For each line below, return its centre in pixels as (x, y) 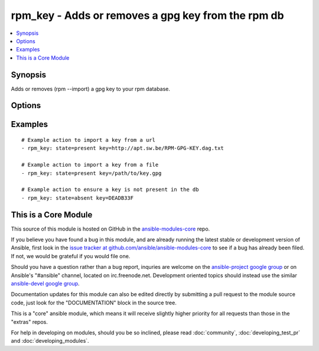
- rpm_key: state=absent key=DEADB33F (78, 198)
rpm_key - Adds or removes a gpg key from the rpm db (147, 15)
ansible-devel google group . (45, 284)
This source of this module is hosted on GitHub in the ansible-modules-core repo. (110, 229)
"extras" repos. (30, 321)
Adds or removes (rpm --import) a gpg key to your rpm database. (91, 89)
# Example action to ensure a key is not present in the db (110, 190)
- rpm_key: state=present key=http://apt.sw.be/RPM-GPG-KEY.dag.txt (123, 148)
